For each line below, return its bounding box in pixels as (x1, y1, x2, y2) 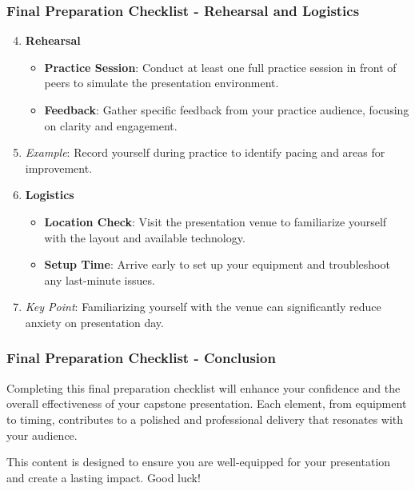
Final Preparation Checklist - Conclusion (6, 348, 276, 368)
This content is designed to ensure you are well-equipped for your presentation (6, 453, 391, 470)
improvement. (25, 159, 93, 176)
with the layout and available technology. (44, 229, 245, 245)
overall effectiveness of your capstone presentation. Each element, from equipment (6, 395, 407, 412)
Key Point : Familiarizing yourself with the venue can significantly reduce (25, 298, 381, 315)
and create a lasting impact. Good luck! (6, 469, 201, 485)
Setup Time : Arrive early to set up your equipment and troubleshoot (44, 256, 390, 273)
